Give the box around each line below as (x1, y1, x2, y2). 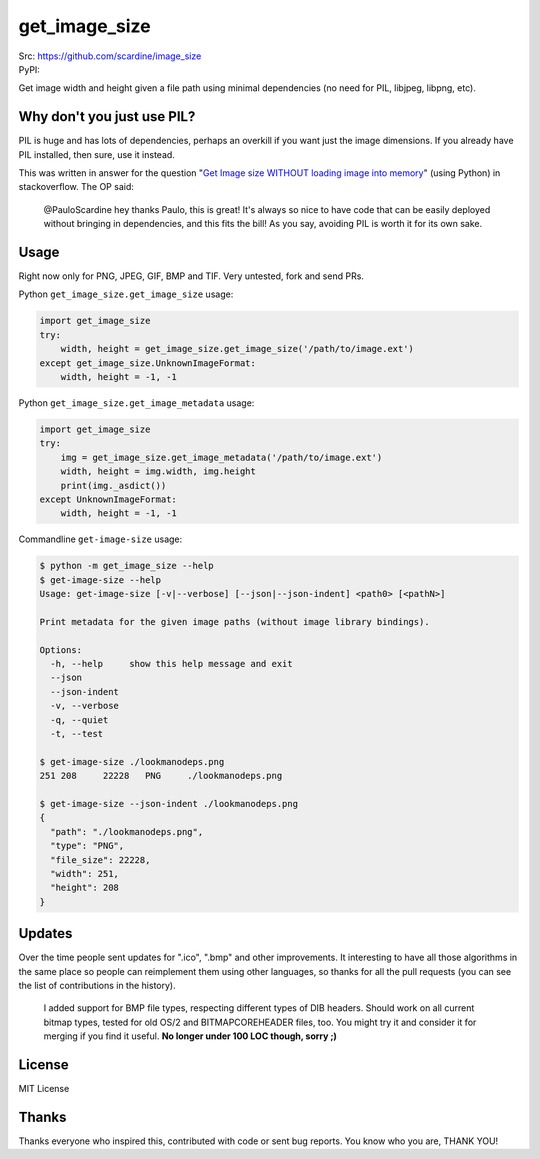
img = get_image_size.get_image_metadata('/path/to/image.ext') (60, 451, 383, 463)
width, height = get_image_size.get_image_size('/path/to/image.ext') (60, 343, 415, 355)
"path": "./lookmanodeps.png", (50, 826, 204, 837)
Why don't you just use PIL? (18, 108, 196, 125)
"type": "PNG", (50, 840, 125, 852)
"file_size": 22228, (50, 854, 151, 865)
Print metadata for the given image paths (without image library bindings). (39, 616, 430, 627)
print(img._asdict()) (60, 480, 167, 491)
